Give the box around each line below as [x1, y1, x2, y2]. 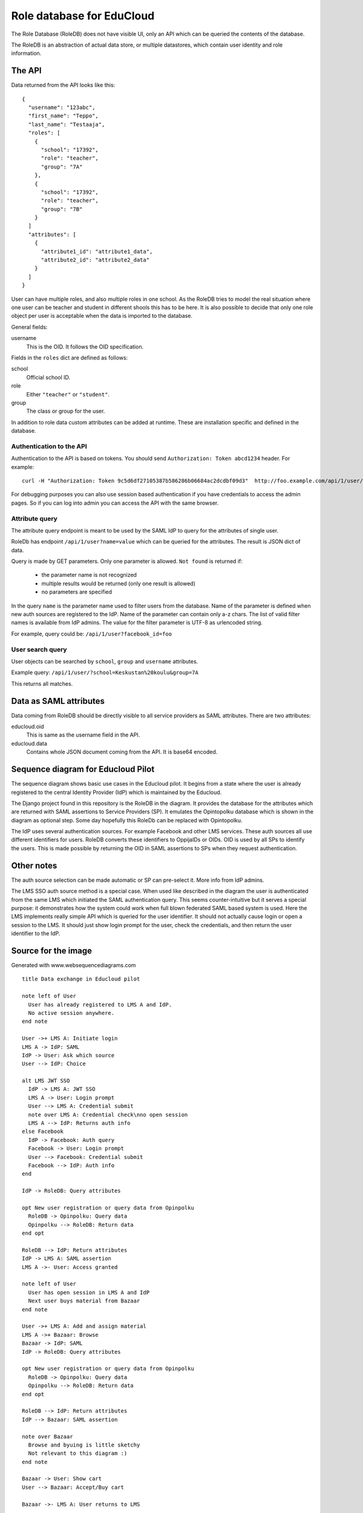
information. [11, 50, 42, 57]
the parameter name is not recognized [41, 571, 137, 579]
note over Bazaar [22, 1433, 73, 1440]
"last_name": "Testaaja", [28, 121, 105, 128]
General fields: [11, 323, 48, 330]
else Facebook [22, 1128, 64, 1135]
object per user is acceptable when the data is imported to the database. [11, 312, 193, 320]
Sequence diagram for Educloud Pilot [11, 764, 155, 775]
